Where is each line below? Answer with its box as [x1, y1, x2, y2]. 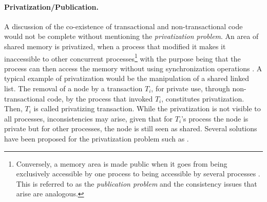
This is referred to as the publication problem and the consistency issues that [16, 178, 257, 189]
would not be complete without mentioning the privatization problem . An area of [4, 31, 259, 42]
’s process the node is [181, 113, 249, 124]
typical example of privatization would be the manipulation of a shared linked [4, 73, 249, 84]
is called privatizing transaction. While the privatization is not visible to [33, 103, 261, 114]
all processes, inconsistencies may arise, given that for [4, 113, 173, 124]
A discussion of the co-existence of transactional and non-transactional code [4, 21, 243, 31]
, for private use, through [151, 83, 230, 94]
